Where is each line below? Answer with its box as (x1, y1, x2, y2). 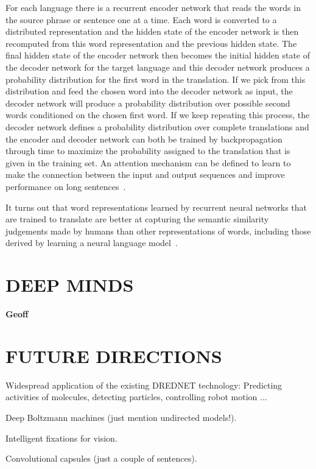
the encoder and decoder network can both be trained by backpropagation (5, 132, 283, 145)
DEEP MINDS (5, 272, 134, 297)
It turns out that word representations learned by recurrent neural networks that (5, 200, 307, 213)
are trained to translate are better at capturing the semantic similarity (5, 213, 269, 225)
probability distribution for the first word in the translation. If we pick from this (5, 72, 306, 85)
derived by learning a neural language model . (5, 236, 178, 249)
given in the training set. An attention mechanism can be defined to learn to (5, 156, 291, 169)
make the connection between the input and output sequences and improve (5, 168, 285, 181)
